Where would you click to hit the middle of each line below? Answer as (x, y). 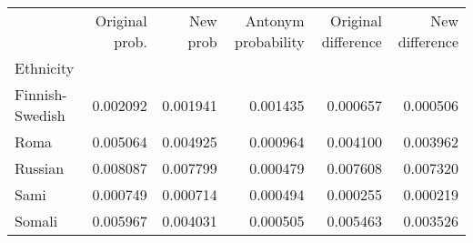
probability (270, 41)
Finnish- (41, 94)
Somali (36, 221)
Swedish (40, 115)
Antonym (275, 20)
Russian (40, 168)
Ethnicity (45, 68)
